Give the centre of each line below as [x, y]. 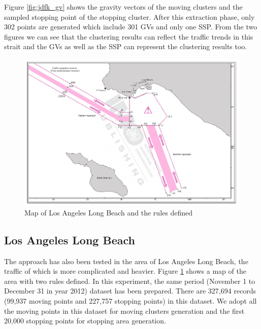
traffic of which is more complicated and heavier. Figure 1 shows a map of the [125, 271]
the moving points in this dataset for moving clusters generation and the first [124, 310]
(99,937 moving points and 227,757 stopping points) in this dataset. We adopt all [130, 300]
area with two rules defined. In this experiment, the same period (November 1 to [130, 281]
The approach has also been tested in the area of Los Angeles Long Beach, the [126, 261]
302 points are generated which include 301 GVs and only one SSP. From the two [131, 27]
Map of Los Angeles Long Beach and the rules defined [109, 212]
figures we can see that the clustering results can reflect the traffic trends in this [129, 36]
